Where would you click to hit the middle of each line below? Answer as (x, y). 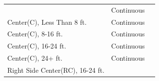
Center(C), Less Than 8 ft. (47, 22)
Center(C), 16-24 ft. (37, 46)
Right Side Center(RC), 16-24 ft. (56, 70)
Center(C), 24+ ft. (35, 58)
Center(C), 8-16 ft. (35, 34)
